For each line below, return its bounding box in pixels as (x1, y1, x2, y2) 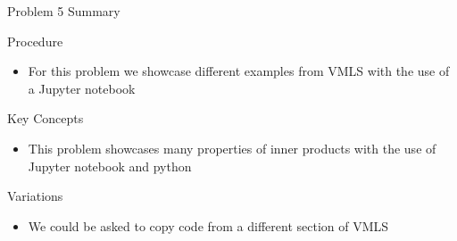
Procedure (7, 31, 63, 50)
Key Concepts (7, 109, 84, 128)
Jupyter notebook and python (28, 156, 192, 175)
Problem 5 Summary (7, 2, 120, 20)
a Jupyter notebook (28, 79, 136, 97)
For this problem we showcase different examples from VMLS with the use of (28, 62, 450, 80)
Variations (7, 187, 63, 205)
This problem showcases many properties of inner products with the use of (28, 138, 436, 157)
